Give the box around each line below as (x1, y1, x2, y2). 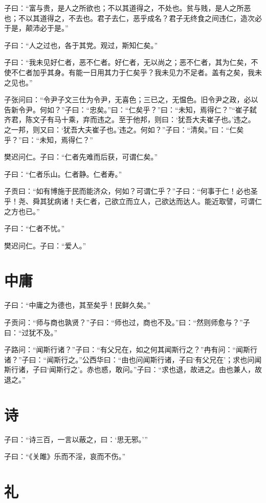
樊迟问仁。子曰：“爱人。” (4, 240, 86, 250)
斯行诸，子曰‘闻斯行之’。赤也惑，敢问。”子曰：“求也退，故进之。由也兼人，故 (4, 364, 262, 375)
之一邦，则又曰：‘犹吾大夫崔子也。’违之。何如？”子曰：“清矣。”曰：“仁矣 (4, 124, 244, 134)
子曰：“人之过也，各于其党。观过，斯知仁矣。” (4, 39, 158, 50)
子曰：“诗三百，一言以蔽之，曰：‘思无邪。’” (4, 433, 148, 444)
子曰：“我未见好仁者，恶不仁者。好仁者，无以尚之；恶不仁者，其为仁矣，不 (4, 57, 258, 67)
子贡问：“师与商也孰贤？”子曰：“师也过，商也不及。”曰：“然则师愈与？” (4, 317, 243, 327)
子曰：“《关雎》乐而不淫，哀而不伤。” (4, 451, 126, 462)
